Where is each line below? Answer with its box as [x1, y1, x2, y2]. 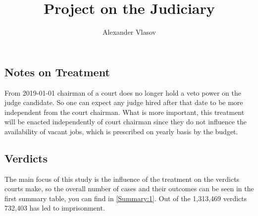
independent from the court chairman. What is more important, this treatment [4, 107, 245, 117]
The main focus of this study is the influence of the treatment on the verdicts [4, 173, 240, 184]
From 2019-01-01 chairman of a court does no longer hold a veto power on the [4, 87, 242, 98]
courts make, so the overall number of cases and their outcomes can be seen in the [4, 183, 254, 194]
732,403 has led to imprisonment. [4, 203, 105, 213]
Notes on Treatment [4, 64, 110, 79]
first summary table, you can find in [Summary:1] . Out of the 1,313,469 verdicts [4, 193, 247, 203]
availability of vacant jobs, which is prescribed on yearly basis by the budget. [4, 126, 238, 136]
